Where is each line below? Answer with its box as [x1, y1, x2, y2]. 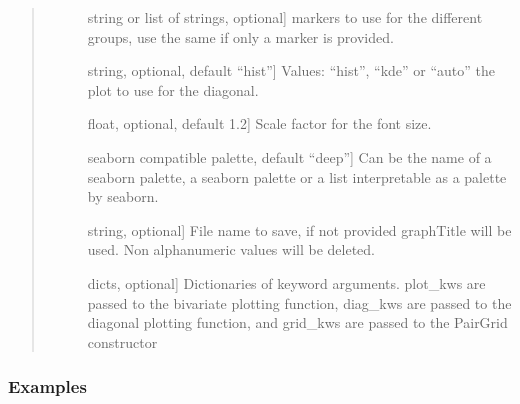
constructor [87, 331, 158, 352]
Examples [8, 374, 87, 399]
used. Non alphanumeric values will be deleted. [87, 239, 375, 260]
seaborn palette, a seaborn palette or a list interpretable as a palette [87, 166, 507, 187]
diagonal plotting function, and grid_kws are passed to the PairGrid [87, 312, 508, 333]
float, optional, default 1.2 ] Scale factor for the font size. [87, 113, 432, 134]
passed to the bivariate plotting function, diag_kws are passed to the [87, 292, 512, 313]
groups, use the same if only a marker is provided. [87, 26, 394, 47]
